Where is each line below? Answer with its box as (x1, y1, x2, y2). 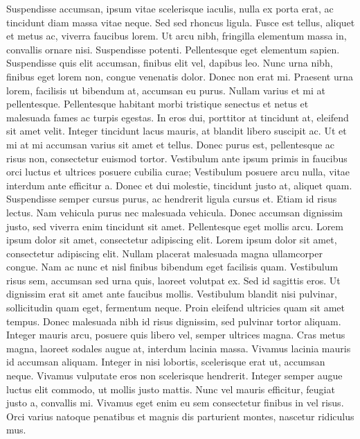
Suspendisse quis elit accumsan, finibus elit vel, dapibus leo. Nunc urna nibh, (6, 55, 333, 70)
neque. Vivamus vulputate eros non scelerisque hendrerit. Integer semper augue (6, 368, 343, 383)
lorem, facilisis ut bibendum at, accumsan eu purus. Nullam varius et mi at (6, 83, 325, 97)
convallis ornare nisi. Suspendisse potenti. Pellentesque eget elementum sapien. (6, 42, 340, 56)
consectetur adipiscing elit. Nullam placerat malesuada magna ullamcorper (6, 246, 323, 260)
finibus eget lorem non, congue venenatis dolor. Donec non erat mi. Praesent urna (6, 69, 353, 83)
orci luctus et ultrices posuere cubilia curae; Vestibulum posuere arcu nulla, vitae (6, 164, 350, 179)
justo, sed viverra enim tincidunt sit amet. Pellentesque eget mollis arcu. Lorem (6, 218, 344, 233)
